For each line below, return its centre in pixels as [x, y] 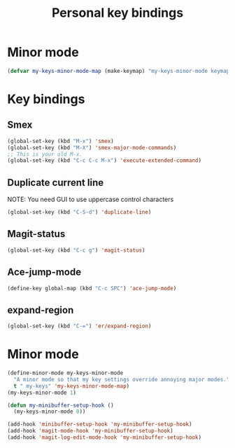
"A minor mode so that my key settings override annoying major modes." [122, 379]
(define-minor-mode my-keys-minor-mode [65, 373]
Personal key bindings [117, 13]
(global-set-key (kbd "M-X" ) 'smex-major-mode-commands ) [92, 148]
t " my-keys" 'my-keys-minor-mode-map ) [72, 386]
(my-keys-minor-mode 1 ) [42, 393]
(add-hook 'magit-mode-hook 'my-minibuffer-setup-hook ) [90, 431]
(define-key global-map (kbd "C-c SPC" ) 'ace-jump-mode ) [92, 288]
